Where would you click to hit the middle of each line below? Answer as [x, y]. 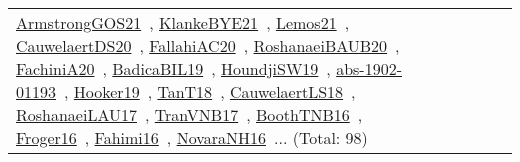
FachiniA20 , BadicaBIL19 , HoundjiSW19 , [173, 68]
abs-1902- [369, 68]
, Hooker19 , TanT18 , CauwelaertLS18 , [210, 91]
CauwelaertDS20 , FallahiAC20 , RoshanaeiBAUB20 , [208, 45]
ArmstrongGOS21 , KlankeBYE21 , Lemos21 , [183, 22]
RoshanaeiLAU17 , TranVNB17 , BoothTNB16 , [189, 114]
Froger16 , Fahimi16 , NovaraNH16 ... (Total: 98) [192, 137]
